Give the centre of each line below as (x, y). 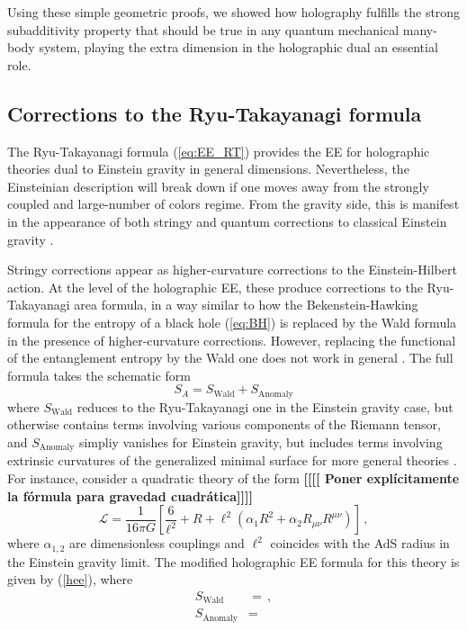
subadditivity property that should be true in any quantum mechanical (203, 29)
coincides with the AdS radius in (360, 543)
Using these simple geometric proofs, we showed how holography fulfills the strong (234, 12)
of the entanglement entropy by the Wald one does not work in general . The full (230, 358)
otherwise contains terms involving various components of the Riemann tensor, (224, 424)
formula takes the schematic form (99, 375)
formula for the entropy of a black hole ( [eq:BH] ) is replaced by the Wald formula (232, 322)
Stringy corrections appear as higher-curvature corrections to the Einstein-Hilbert (232, 270)
